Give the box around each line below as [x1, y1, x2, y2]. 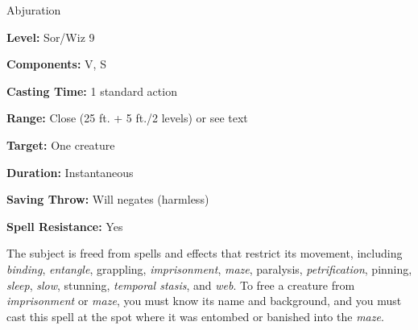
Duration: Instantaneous [6, 163, 134, 180]
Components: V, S [6, 56, 106, 72]
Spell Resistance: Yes [6, 217, 123, 234]
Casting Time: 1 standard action [6, 82, 177, 99]
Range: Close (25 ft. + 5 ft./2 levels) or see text [6, 109, 248, 126]
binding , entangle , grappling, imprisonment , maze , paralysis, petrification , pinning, [6, 260, 412, 277]
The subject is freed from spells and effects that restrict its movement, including [6, 245, 403, 262]
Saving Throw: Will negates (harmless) [6, 191, 209, 208]
